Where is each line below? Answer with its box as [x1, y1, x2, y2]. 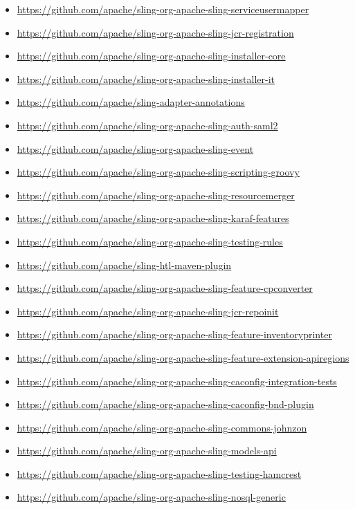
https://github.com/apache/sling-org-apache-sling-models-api [17, 443, 277, 458]
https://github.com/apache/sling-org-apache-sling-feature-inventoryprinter [17, 327, 332, 342]
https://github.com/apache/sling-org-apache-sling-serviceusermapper [17, 2, 309, 16]
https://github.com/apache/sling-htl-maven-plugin [17, 257, 232, 272]
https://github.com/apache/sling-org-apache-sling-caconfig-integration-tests [17, 373, 337, 388]
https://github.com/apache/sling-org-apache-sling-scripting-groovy [17, 165, 300, 179]
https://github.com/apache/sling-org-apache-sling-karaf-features [17, 211, 289, 225]
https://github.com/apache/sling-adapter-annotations [17, 95, 245, 109]
